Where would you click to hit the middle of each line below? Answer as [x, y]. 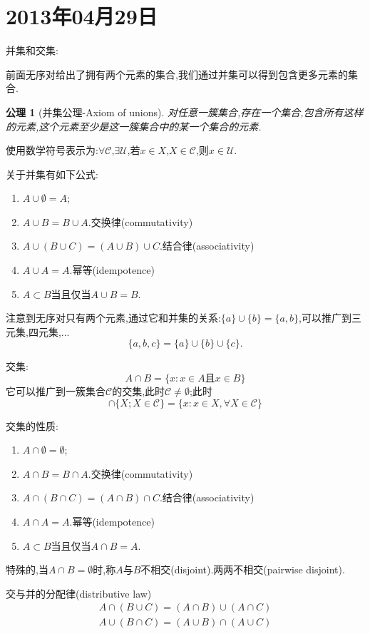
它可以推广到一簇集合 [56, 391]
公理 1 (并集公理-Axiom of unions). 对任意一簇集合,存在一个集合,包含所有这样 [185, 112]
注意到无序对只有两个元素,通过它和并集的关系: [113, 318]
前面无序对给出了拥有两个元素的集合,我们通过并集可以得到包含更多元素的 [177, 74]
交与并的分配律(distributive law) [79, 593]
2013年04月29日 [82, 16]
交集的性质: [32, 425]
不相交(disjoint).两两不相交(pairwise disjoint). [243, 569]
